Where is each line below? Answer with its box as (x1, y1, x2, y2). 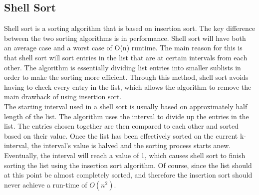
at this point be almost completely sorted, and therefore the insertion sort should (4, 170, 253, 180)
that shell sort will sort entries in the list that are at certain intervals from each (4, 52, 248, 62)
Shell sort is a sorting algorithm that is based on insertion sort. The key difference (4, 23, 256, 33)
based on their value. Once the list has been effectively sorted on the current (4, 130, 238, 141)
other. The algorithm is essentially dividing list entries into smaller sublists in (4, 62, 241, 72)
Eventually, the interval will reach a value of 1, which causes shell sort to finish (4, 150, 246, 160)
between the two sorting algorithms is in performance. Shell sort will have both (4, 32, 246, 43)
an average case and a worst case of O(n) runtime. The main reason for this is (4, 42, 243, 53)
